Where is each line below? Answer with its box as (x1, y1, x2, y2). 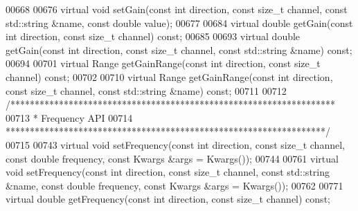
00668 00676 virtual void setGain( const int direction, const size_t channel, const (6, 2, 348, 16)
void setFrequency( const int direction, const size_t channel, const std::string (6, 165, 330, 179)
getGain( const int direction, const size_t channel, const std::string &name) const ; (6, 42, 352, 57)
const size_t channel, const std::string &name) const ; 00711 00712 (6, 83, 287, 98)
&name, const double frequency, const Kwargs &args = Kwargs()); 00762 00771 (6, 178, 343, 192)
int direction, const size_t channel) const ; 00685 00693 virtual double (6, 29, 301, 44)
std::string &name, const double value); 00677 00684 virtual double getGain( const (6, 15, 353, 30)
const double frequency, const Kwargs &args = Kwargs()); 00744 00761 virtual (6, 151, 339, 165)
